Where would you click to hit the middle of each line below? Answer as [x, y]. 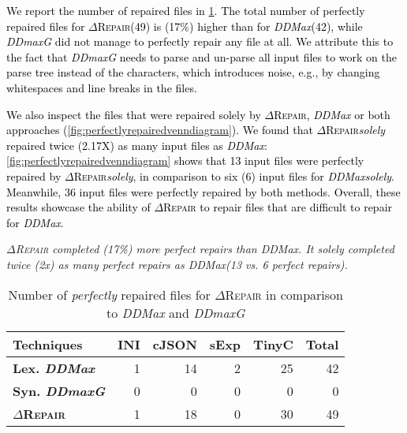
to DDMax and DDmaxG [176, 312]
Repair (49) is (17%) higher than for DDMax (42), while [230, 26]
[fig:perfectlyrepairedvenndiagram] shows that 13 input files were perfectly [185, 161]
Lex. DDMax [54, 368]
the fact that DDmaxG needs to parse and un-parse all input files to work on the [202, 56]
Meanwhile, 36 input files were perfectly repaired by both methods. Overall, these [203, 191]
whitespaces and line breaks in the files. [102, 87]
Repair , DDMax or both [332, 114]
